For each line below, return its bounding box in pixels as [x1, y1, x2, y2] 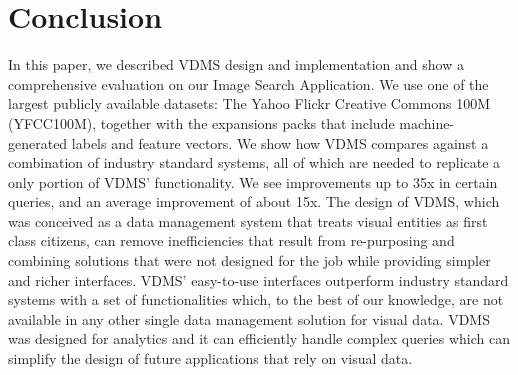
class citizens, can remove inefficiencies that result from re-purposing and [8, 230, 455, 251]
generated [8, 132, 68, 153]
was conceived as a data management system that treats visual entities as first [8, 210, 488, 231]
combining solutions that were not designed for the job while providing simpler [8, 250, 491, 271]
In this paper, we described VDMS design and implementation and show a [8, 54, 464, 75]
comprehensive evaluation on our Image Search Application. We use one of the [8, 73, 489, 94]
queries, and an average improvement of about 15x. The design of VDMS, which [8, 191, 500, 212]
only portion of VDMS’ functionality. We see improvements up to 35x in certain [8, 171, 498, 192]
